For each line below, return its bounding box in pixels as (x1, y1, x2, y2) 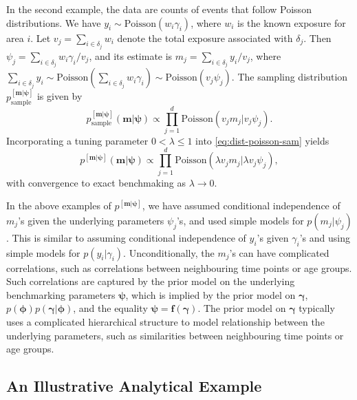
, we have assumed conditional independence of (142, 198, 340, 213)
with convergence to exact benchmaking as (6, 175, 186, 189)
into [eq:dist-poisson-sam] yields (195, 133, 329, 147)
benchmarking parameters (6, 287, 116, 302)
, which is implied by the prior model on (125, 287, 296, 302)
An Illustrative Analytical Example (6, 375, 262, 397)
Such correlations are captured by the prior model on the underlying (6, 274, 295, 288)
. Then (303, 30, 332, 45)
